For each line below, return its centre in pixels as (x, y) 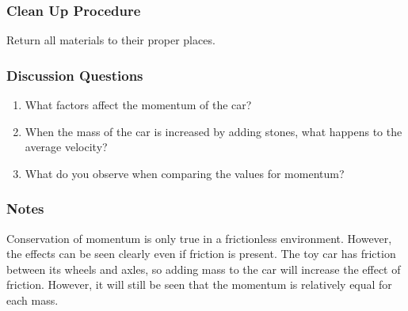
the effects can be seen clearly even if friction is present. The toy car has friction (201, 254)
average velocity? (66, 147)
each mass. (32, 300)
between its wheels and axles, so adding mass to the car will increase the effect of (204, 269)
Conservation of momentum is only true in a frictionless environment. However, (199, 238)
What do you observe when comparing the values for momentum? (185, 173)
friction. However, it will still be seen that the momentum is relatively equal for (199, 284)
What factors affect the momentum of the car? (138, 105)
